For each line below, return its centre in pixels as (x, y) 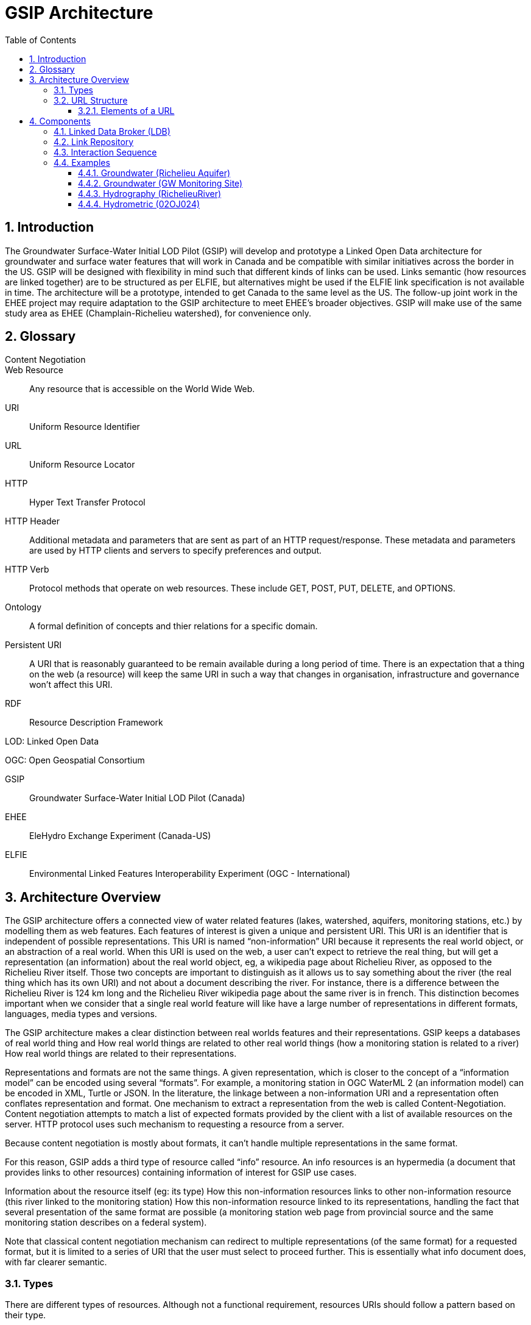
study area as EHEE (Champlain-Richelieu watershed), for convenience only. (158, 313)
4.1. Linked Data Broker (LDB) (112, 131)
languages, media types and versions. (81, 1014)
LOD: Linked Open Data (52, 741)
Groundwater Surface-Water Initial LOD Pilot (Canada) (137, 798)
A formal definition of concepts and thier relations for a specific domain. (174, 626)
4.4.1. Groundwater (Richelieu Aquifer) (154, 173)
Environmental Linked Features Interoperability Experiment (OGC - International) (190, 874)
